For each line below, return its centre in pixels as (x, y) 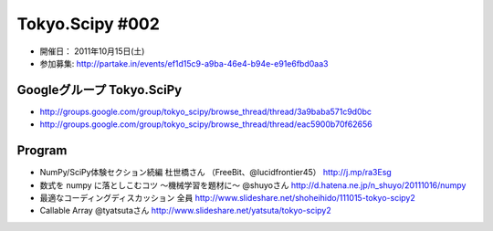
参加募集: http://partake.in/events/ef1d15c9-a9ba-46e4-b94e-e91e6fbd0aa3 (184, 63)
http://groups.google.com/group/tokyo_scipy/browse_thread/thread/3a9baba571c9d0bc (206, 111)
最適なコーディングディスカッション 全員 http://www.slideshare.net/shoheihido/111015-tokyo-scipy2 (227, 197)
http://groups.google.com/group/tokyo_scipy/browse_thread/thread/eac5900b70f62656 (206, 124)
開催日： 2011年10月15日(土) (92, 51)
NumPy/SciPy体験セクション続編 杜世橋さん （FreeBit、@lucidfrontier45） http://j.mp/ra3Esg (215, 173)
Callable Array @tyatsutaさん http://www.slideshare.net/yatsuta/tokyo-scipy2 (186, 211)
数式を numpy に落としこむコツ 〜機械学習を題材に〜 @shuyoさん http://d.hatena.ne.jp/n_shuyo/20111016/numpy (253, 185)
